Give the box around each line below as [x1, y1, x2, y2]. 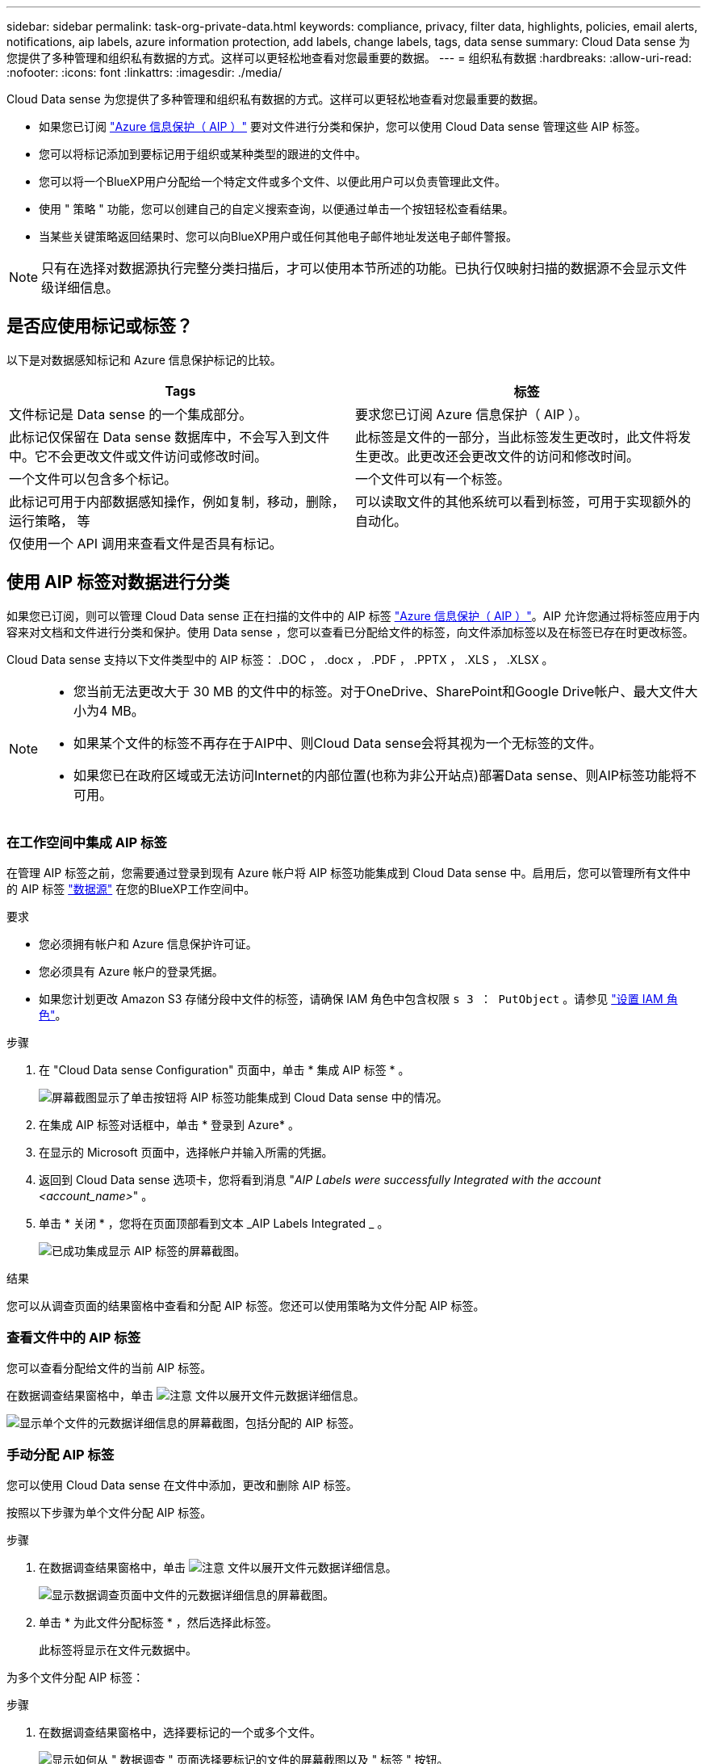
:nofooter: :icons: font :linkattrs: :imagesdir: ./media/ [6, 65, 282, 79]
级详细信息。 [41, 279, 119, 296]
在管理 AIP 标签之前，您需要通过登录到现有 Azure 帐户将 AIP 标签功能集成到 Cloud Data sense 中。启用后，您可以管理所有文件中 [6, 866, 691, 880]
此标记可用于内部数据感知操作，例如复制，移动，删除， [9, 493, 345, 510]
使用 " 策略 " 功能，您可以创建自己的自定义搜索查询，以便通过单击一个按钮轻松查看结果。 [39, 202, 514, 216]
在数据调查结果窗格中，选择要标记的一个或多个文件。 [39, 1724, 321, 1739]
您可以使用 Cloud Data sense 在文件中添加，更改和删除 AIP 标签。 [6, 1477, 358, 1492]
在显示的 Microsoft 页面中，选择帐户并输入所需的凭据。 [39, 1145, 333, 1160]
